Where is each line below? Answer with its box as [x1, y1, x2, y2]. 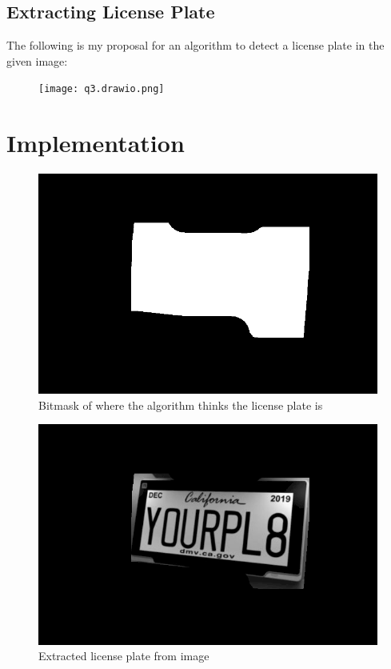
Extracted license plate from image [38, 647, 209, 664]
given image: [6, 52, 68, 69]
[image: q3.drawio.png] [38, 83, 165, 95]
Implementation [6, 126, 185, 159]
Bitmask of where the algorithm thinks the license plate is [38, 396, 323, 413]
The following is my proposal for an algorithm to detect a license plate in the [6, 37, 385, 54]
